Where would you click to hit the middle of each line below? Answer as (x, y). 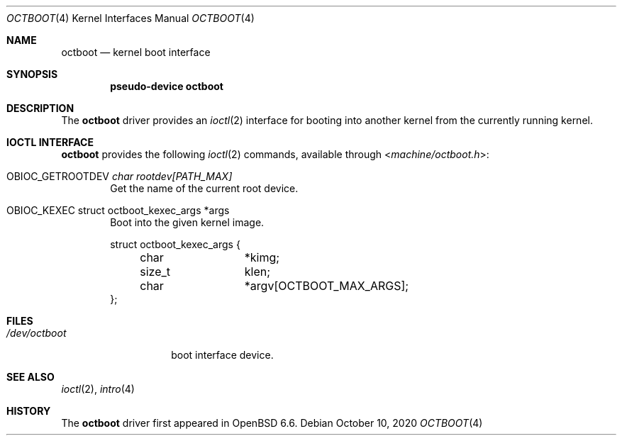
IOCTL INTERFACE (50, 142)
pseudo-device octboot (167, 86)
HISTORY (29, 411)
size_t (155, 272)
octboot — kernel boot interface (136, 52)
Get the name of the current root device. (204, 188)
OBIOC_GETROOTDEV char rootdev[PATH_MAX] (120, 176)
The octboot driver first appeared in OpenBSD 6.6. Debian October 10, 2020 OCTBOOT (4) (272, 423)
